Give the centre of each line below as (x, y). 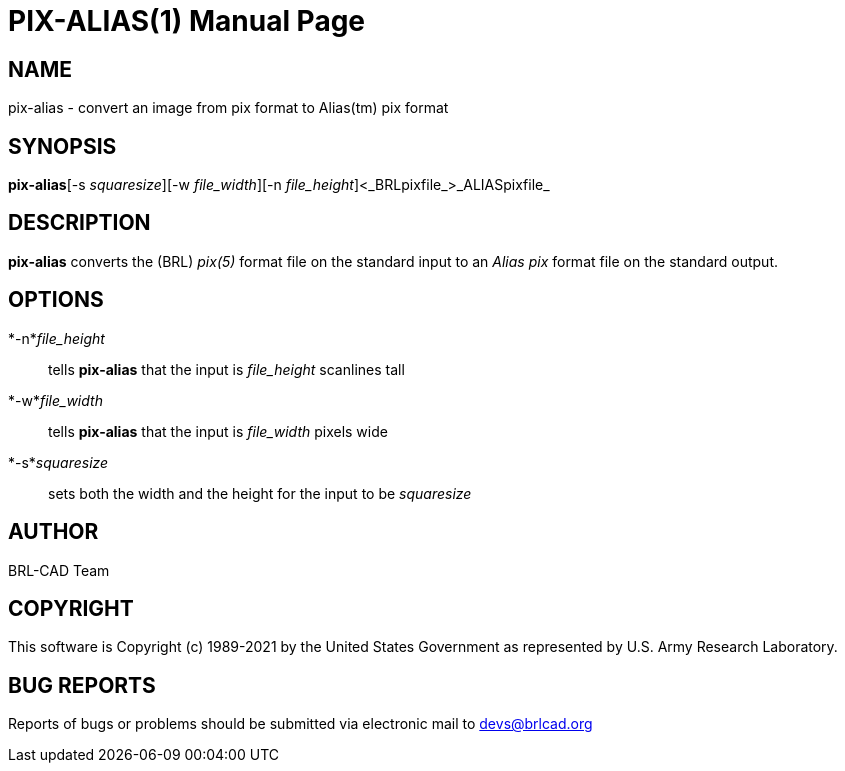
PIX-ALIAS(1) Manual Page (187, 21)
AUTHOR (53, 532)
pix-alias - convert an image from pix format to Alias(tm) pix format (228, 108)
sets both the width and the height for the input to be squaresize (260, 493)
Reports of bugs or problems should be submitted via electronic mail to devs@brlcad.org (300, 724)
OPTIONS (56, 300)
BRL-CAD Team (59, 570)
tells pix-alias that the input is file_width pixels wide (218, 431)
